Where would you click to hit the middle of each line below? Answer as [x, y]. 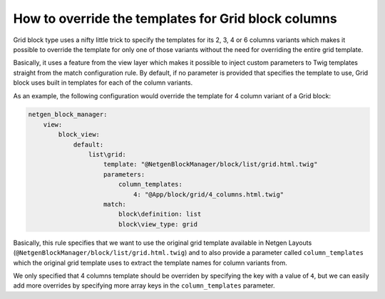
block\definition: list [160, 214]
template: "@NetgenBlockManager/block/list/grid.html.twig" [211, 164]
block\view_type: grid [158, 224]
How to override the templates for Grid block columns [175, 19]
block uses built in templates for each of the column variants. [103, 83]
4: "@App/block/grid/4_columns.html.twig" [209, 194]
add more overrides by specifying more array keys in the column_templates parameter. [144, 285]
